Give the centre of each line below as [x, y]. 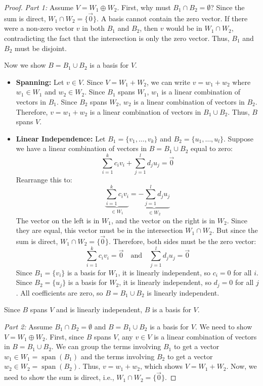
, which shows [161, 366]
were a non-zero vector [39, 28]
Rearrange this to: [44, 180]
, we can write [168, 82]
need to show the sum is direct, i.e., [59, 377]
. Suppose [238, 138]
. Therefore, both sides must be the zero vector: [182, 241]
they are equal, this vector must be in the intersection [99, 230]
